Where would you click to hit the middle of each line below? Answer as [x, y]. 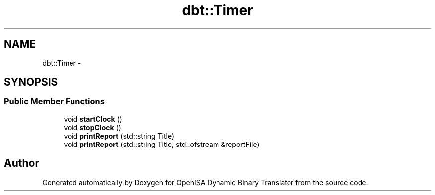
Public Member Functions [54, 102]
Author [22, 163]
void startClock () [93, 119]
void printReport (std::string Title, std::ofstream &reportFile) [162, 144]
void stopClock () [92, 127]
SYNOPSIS [31, 82]
